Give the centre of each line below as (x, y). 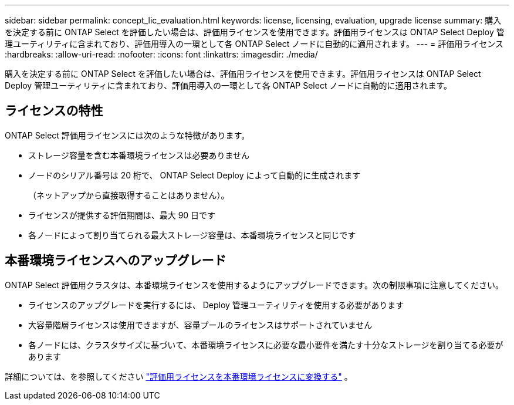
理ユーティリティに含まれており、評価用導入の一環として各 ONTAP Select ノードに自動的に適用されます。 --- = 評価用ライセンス (254, 44)
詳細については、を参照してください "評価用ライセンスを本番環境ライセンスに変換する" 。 (179, 376)
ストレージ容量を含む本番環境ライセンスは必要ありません (139, 155)
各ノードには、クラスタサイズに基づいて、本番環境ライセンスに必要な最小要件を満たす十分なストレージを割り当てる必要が (266, 345)
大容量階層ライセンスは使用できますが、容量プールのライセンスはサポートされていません (200, 325)
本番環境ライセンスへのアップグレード (116, 261)
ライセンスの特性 (54, 111)
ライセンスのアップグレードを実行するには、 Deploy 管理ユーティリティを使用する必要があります (216, 305)
